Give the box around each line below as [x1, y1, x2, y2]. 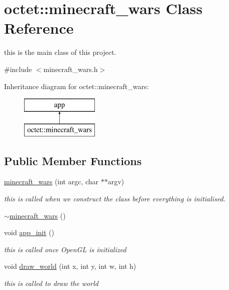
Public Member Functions [4, 153, 142, 168]
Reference [4, 18, 74, 38]
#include [4, 63, 32, 74]
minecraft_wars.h [43, 63, 98, 74]
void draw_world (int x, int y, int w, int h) [4, 261, 137, 271]
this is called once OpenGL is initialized [4, 244, 127, 254]
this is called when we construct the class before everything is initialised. [4, 193, 226, 204]
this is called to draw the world [4, 278, 98, 288]
